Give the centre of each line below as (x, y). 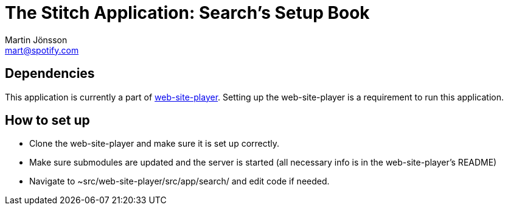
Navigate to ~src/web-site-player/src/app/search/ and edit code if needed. (179, 181)
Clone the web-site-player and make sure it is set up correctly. (155, 144)
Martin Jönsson (36, 40)
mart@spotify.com (42, 50)
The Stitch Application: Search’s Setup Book (187, 13)
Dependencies (50, 74)
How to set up (47, 121)
